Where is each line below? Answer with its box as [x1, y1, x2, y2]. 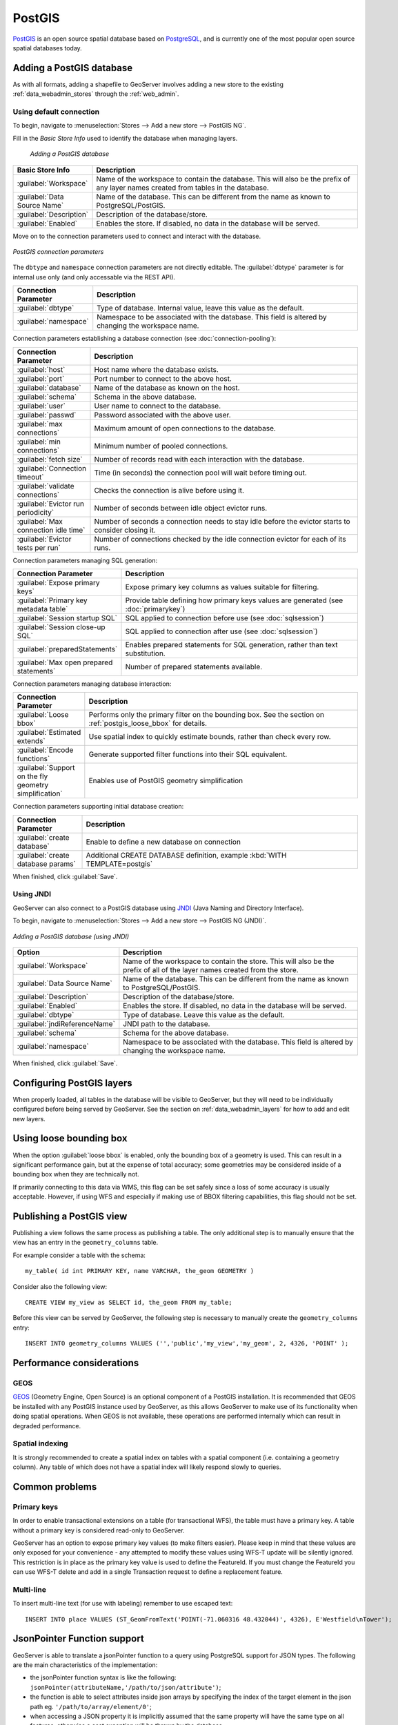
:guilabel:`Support [17, 763, 75, 773]
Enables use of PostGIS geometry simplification [88, 776, 243, 786]
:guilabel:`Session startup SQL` [17, 613, 117, 622]
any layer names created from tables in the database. [96, 183, 269, 193]
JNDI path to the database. [123, 1018, 210, 1028]
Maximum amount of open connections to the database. [94, 423, 276, 433]
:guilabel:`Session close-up [17, 622, 106, 631]
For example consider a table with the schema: [12, 1251, 146, 1259]
